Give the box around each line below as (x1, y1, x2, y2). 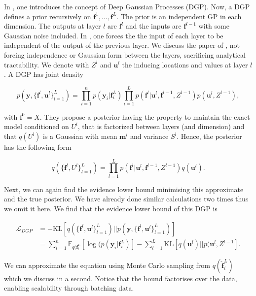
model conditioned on (4, 121, 69, 132)
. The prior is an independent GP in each (116, 11, 242, 21)
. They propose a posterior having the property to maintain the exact (39, 111, 250, 122)
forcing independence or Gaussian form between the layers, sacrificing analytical (4, 49, 246, 60)
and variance (130, 131, 169, 141)
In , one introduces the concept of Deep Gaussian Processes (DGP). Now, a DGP (4, 1, 250, 11)
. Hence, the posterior (177, 131, 242, 141)
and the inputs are (125, 21, 182, 31)
